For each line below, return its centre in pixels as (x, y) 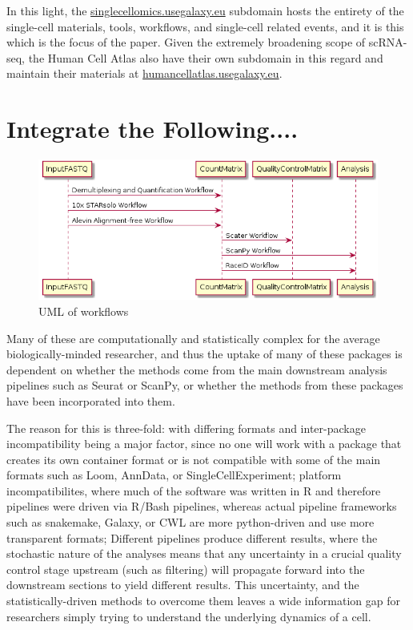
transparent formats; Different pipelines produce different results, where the (192, 537)
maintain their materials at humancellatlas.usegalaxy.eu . (144, 73)
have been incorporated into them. (91, 400)
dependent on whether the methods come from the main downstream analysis (197, 369)
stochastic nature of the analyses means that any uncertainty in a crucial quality (204, 553)
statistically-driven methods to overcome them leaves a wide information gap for (203, 601)
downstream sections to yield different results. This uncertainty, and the (183, 585)
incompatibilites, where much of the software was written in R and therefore (194, 490)
